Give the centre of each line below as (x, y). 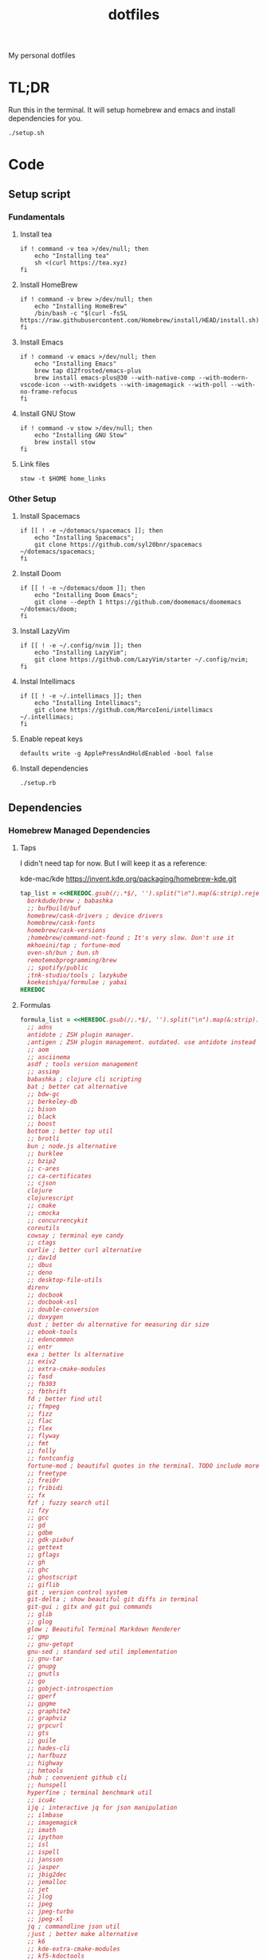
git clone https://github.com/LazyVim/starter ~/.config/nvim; (141, 660)
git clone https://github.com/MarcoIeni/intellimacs (124, 710)
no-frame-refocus (49, 392)
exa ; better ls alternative (76, 1354)
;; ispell (43, 1852)
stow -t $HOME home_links (63, 479)
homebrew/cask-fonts (61, 923)
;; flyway (43, 1436)
